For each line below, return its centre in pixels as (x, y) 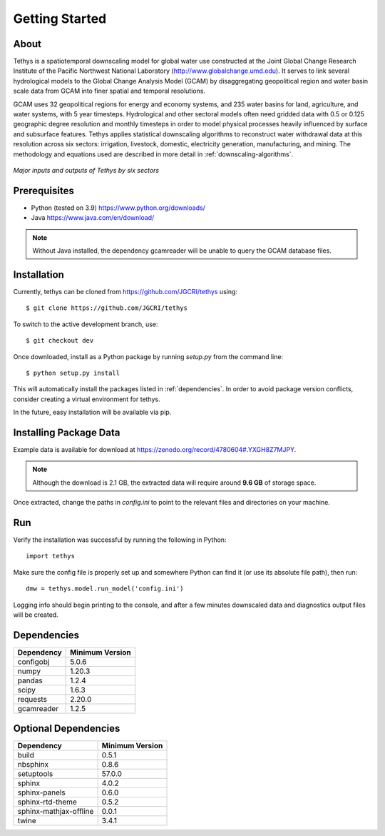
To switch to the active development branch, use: (86, 324)
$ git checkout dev (60, 341)
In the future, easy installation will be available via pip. (92, 412)
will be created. (36, 615)
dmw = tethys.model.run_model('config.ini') (105, 589)
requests (32, 699)
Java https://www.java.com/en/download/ (93, 218)
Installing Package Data (67, 432)
